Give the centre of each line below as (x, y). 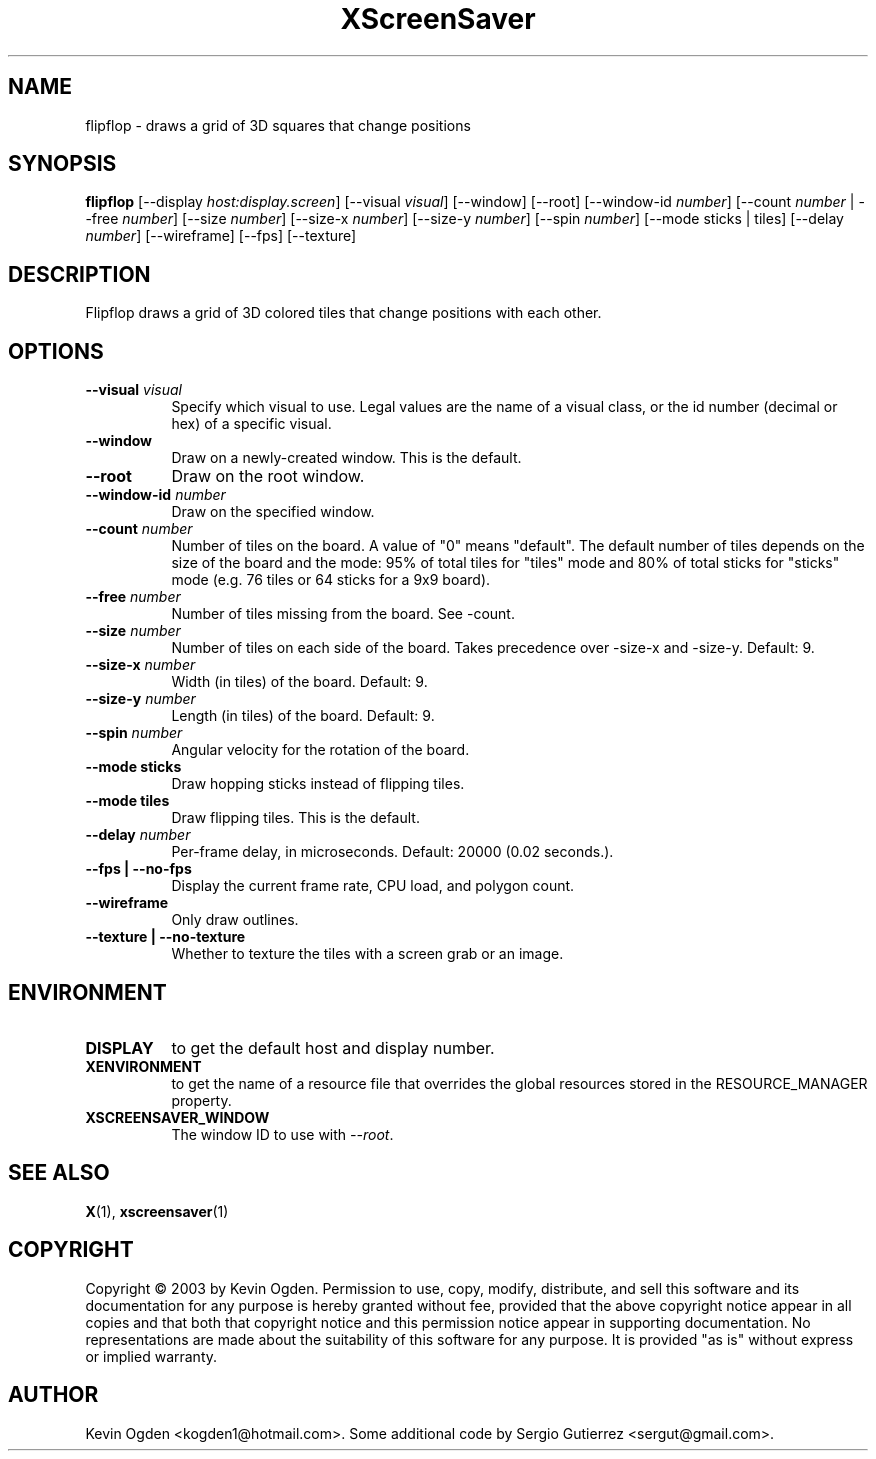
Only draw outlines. (235, 920)
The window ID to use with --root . (282, 1134)
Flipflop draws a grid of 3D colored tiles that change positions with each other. (343, 313)
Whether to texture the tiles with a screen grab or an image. (367, 954)
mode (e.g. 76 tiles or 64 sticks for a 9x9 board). (331, 580)
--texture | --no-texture (165, 937)
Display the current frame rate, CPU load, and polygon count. (373, 886)
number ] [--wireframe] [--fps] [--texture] (221, 236)
